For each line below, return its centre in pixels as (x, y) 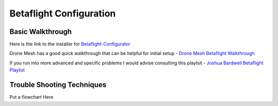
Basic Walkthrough (41, 32)
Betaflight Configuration (63, 13)
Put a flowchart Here (31, 97)
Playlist (17, 70)
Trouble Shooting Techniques (58, 85)
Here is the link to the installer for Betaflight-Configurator (70, 44)
